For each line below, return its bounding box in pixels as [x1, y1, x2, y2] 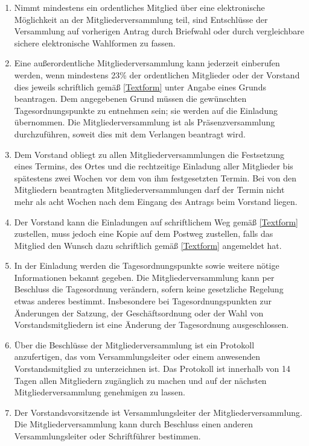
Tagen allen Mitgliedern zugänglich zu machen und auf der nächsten [14, 374, 267, 386]
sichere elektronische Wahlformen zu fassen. [14, 36, 176, 49]
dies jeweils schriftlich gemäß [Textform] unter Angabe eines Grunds [14, 80, 266, 93]
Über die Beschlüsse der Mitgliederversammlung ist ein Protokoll [14, 338, 255, 351]
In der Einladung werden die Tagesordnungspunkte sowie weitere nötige [14, 259, 279, 272]
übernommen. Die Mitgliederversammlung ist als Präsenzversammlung [14, 116, 275, 128]
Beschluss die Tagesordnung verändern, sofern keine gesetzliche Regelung [14, 283, 284, 295]
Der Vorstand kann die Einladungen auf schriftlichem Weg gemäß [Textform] [14, 215, 298, 228]
